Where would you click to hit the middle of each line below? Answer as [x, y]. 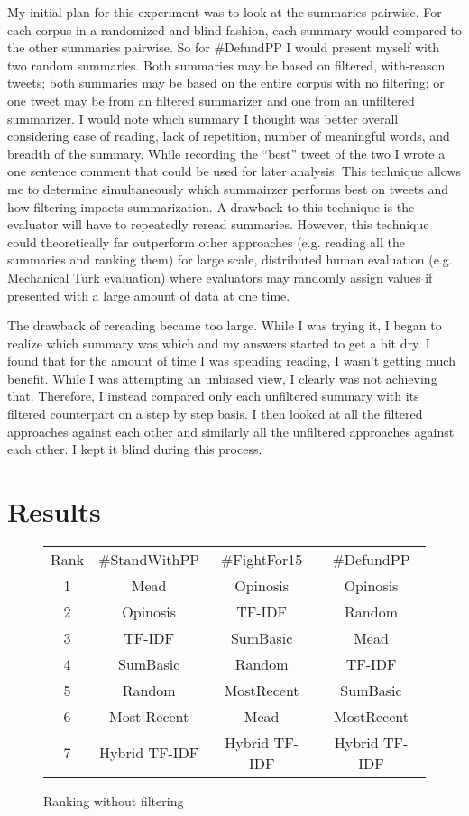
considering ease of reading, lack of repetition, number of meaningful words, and [229, 136]
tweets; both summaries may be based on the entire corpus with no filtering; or [226, 83]
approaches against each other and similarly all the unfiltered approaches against [231, 431]
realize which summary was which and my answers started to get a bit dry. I [219, 343]
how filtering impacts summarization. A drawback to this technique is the [211, 206]
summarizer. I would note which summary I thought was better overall [203, 118]
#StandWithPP [149, 559]
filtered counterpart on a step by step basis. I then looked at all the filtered [215, 414]
